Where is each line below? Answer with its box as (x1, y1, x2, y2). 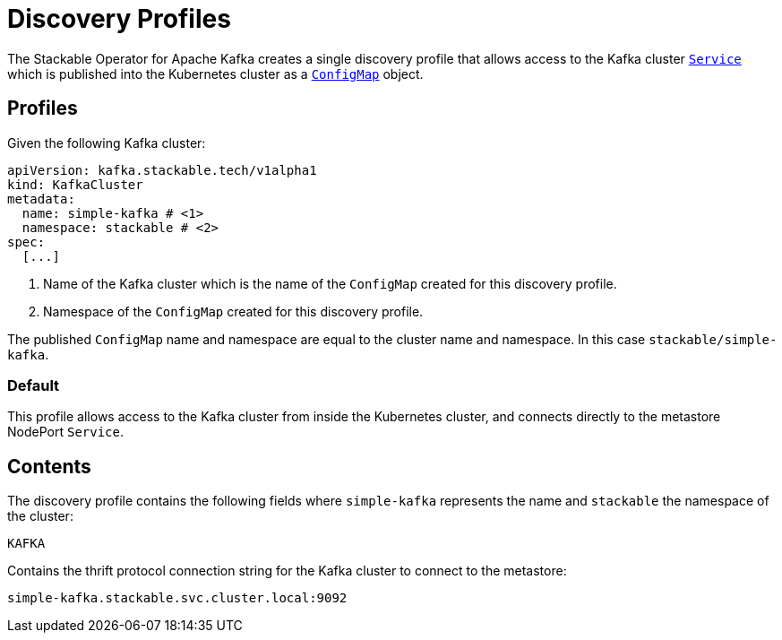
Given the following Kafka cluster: (7, 134, 206, 151)
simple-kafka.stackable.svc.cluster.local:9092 (7, 591, 348, 606)
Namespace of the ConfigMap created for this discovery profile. (43, 303, 424, 319)
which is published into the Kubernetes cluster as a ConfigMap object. (7, 65, 424, 82)
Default (7, 376, 60, 394)
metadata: (7, 191, 75, 206)
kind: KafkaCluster (7, 177, 143, 192)
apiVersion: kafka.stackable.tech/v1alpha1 (7, 162, 317, 177)
